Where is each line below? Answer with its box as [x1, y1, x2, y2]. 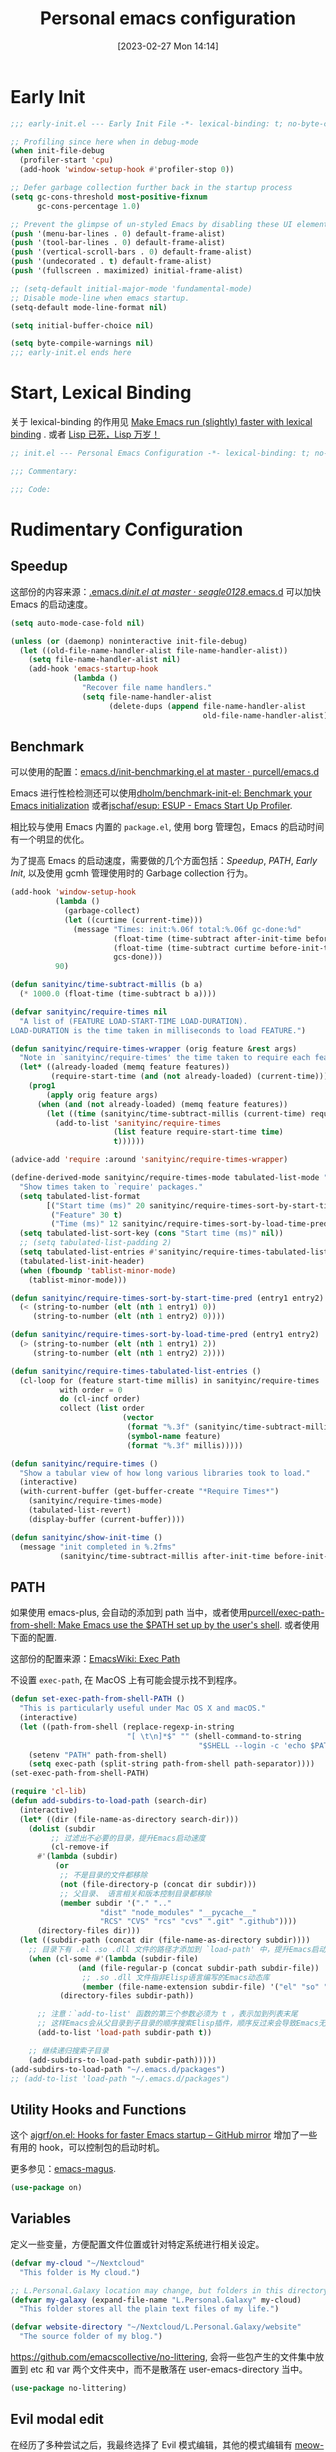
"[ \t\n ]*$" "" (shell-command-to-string [126, 1731, 302, 1741]
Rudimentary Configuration [10, 518, 243, 541]
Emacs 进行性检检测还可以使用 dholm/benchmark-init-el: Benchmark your [10, 787, 313, 799]
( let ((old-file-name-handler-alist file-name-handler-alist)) [19, 645, 288, 656]
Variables [10, 2210, 72, 2227]
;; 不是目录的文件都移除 [59, 1870, 148, 1880]
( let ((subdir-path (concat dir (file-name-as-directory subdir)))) [19, 1935, 311, 1946]
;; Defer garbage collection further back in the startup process [10, 183, 293, 193]
